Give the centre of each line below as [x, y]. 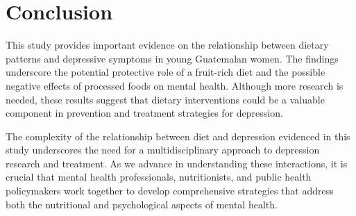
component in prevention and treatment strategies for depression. [144, 113]
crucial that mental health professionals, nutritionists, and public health [159, 177]
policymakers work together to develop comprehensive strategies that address [170, 191]
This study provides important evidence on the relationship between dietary [167, 45]
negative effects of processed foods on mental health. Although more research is [175, 85]
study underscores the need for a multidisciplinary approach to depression [163, 150]
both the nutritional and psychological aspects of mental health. [142, 204]
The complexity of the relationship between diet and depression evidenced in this [178, 136]
